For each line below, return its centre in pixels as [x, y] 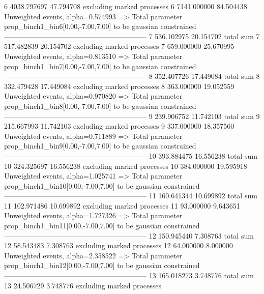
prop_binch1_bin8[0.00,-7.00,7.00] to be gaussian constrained [100, 106]
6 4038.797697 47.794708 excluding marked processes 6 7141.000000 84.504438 [126, 6]
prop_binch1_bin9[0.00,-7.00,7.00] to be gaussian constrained [100, 146]
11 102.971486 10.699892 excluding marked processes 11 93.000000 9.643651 [122, 205]
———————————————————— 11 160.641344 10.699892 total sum [131, 196]
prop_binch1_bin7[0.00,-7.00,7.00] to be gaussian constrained [100, 66]
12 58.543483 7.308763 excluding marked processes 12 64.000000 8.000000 [119, 245]
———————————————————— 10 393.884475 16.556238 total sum [131, 155]
